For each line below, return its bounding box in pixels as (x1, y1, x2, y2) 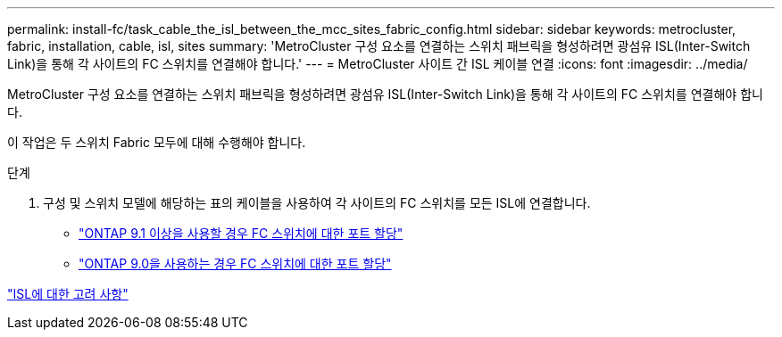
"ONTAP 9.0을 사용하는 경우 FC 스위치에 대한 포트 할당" (79, 256, 392, 271)
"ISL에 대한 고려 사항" (7, 286, 129, 301)
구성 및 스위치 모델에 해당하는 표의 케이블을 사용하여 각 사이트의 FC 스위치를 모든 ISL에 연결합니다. (43, 195, 591, 210)
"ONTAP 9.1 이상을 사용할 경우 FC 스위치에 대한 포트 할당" (79, 226, 403, 241)
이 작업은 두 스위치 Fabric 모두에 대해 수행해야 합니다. (7, 135, 306, 150)
